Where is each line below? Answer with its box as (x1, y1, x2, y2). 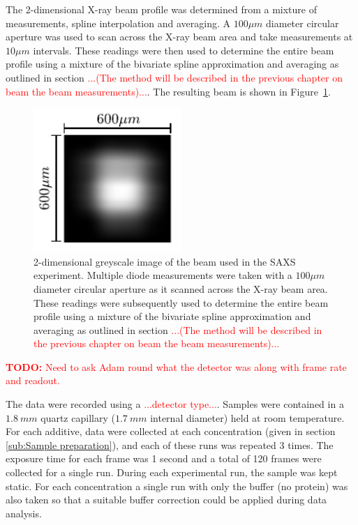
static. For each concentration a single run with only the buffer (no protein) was (6, 478, 348, 493)
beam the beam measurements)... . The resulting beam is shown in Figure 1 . (6, 84, 331, 98)
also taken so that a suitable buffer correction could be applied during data (6, 492, 327, 507)
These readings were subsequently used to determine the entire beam (33, 295, 329, 310)
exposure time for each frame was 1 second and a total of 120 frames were (6, 451, 322, 466)
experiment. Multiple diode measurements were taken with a (33, 268, 292, 282)
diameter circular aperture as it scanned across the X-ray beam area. (33, 281, 328, 296)
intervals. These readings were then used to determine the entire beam (33, 43, 334, 57)
